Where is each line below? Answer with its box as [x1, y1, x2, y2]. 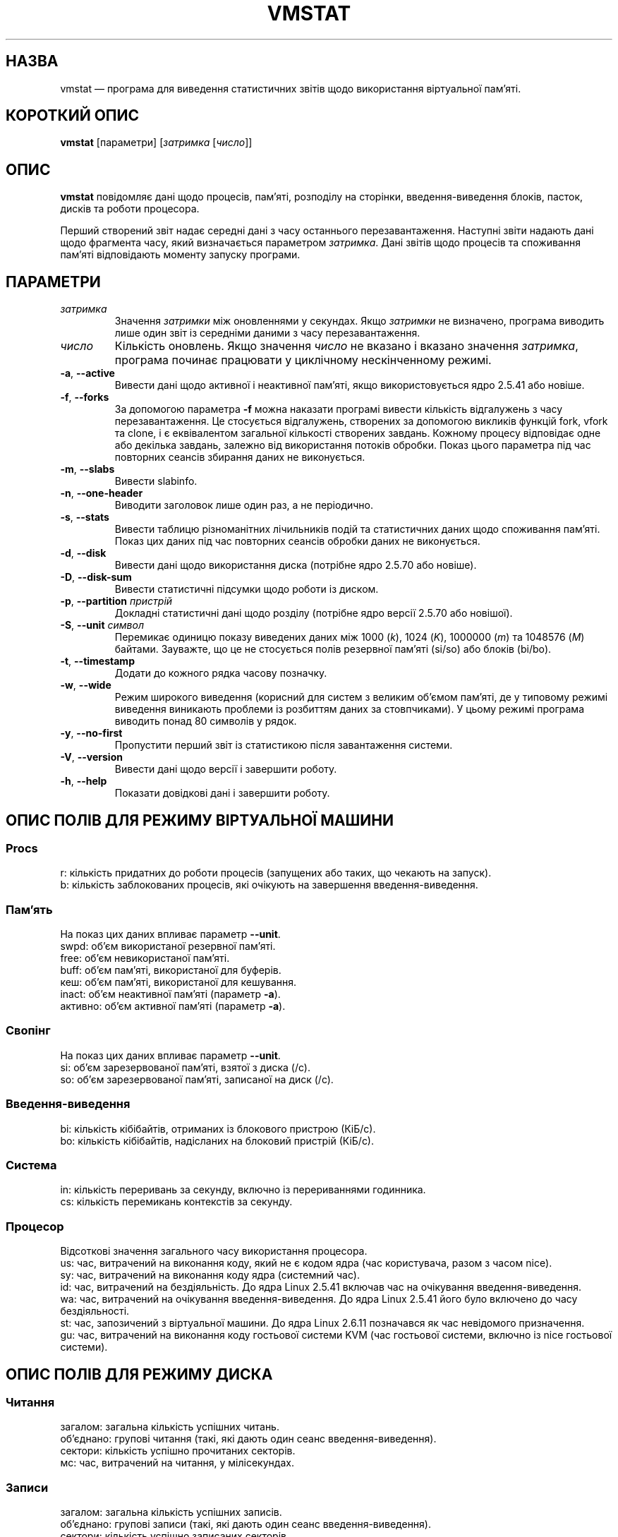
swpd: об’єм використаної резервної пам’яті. [60, 940, 276, 953]
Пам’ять [6, 902, 53, 917]
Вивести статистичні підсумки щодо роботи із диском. [114, 583, 379, 596]
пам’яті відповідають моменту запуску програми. [60, 248, 301, 261]
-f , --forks [60, 391, 109, 404]
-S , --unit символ [60, 619, 144, 632]
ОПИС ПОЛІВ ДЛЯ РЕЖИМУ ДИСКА [6, 1365, 273, 1383]
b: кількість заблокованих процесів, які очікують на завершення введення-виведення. [60, 879, 478, 891]
